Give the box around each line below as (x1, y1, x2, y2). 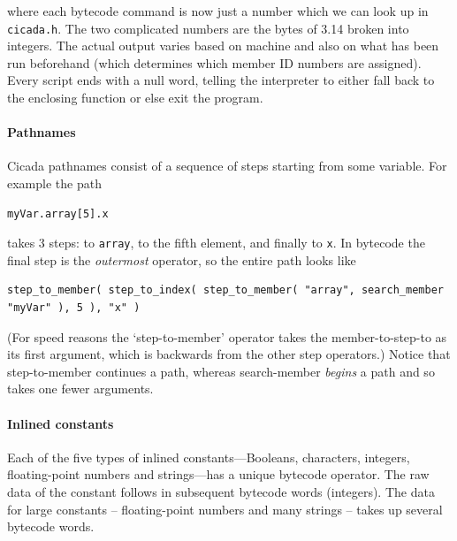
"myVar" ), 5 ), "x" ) (7, 301, 141, 315)
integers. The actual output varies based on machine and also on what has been (7, 36, 439, 55)
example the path (7, 174, 102, 193)
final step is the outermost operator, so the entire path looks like (7, 250, 356, 269)
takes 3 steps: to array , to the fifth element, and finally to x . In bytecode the (7, 233, 425, 252)
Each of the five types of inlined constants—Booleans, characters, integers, (7, 447, 410, 466)
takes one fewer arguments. (7, 379, 154, 398)
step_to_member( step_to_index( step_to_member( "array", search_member (7, 284, 444, 297)
